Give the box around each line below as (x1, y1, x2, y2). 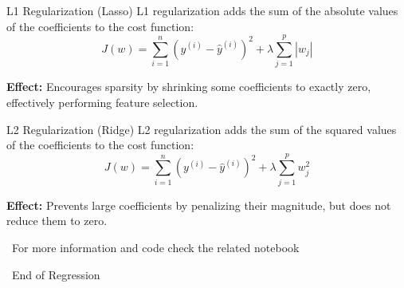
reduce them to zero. (6, 212, 108, 229)
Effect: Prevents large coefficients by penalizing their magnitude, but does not (6, 196, 391, 213)
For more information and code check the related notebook (11, 239, 300, 255)
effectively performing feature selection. (6, 93, 198, 110)
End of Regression (11, 266, 100, 282)
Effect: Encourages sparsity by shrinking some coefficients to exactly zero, (6, 78, 371, 95)
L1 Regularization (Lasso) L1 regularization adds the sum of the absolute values (6, 2, 398, 18)
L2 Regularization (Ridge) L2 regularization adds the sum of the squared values (6, 120, 397, 137)
